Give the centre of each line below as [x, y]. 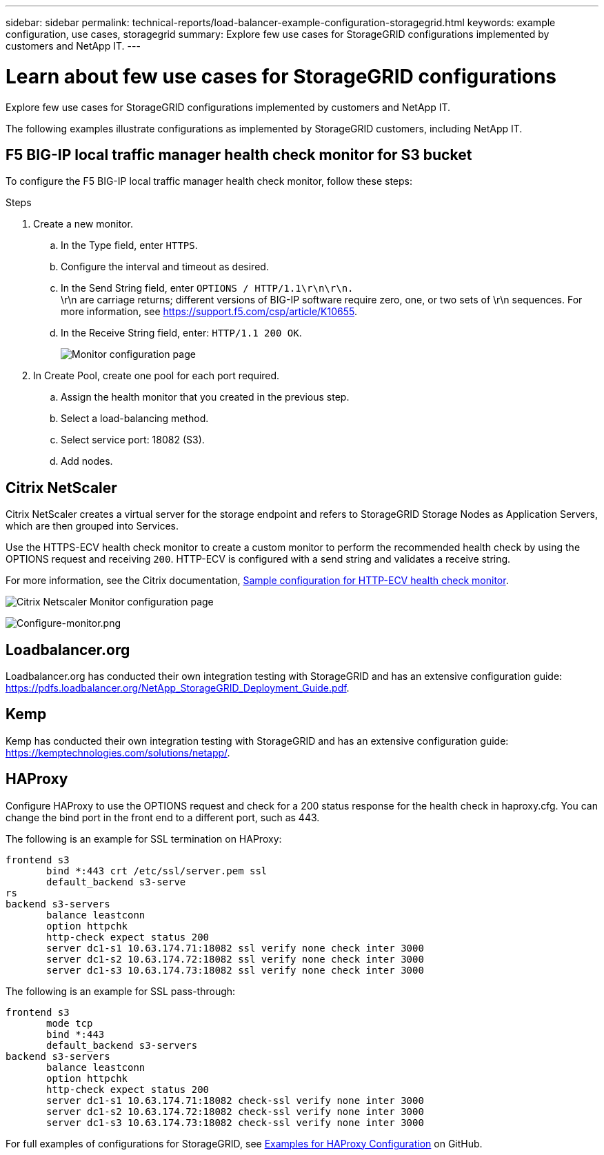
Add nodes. [87, 461]
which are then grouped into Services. [92, 526]
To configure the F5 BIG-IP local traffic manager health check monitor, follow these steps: [209, 181]
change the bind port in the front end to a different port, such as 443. [163, 817]
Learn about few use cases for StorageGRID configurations [281, 76]
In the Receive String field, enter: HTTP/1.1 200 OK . [181, 333]
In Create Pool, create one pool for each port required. [157, 376]
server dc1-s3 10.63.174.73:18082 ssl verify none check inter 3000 [235, 970]
